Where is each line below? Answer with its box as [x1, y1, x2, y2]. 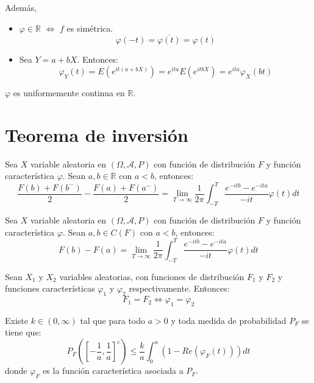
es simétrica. [66, 21, 113, 34]
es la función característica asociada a [43, 364, 184, 377]
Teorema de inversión [5, 122, 188, 147]
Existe [5, 314, 28, 326]
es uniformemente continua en [13, 86, 125, 99]
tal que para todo [80, 314, 146, 326]
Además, [5, 1, 37, 13]
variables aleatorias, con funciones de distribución [59, 270, 244, 283]
